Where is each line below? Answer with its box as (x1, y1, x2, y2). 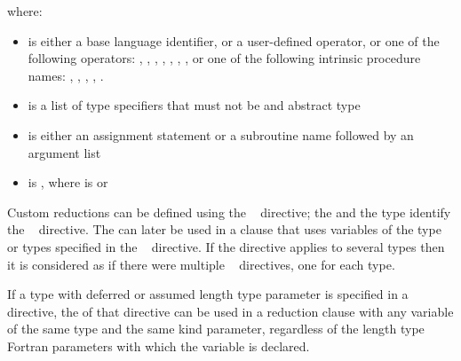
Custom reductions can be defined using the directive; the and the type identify (7, 202, 451, 221)
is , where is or (28, 173, 108, 192)
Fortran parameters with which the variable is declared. (7, 336, 310, 355)
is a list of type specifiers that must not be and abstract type (28, 96, 361, 114)
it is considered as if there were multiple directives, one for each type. (7, 255, 395, 273)
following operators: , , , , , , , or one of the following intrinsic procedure (28, 49, 421, 67)
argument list (28, 143, 101, 161)
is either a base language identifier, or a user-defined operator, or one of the (28, 31, 440, 50)
